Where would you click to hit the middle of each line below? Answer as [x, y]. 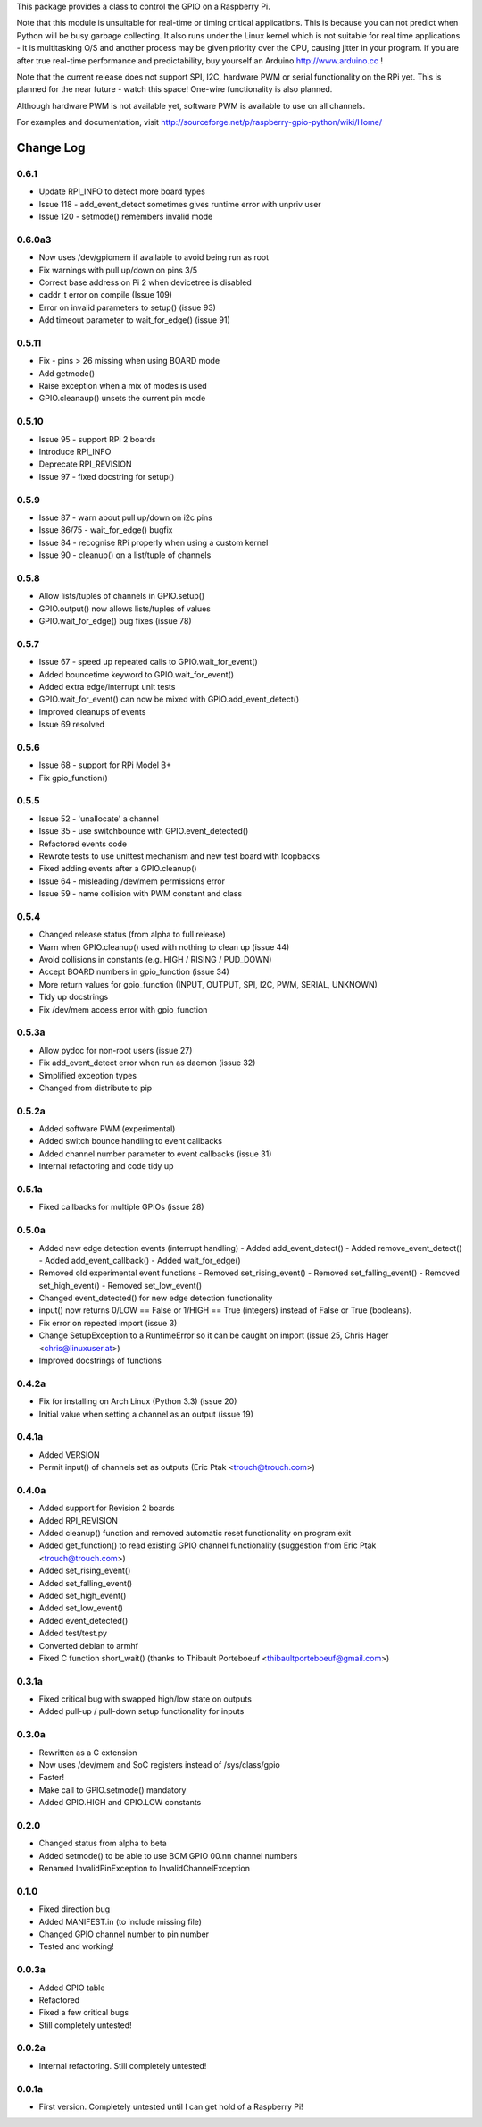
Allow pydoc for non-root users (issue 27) [116, 1050]
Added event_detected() [83, 1620]
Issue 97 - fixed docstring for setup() [107, 476]
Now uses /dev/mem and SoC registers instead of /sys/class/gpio [159, 1764]
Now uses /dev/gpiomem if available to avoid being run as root [154, 257]
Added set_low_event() [81, 1608]
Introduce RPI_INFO [75, 452]
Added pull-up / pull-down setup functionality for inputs [141, 1711]
